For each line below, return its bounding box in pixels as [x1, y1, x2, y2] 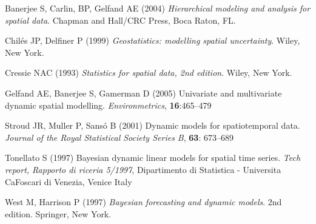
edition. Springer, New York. [5, 207, 112, 220]
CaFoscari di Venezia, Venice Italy [5, 175, 132, 188]
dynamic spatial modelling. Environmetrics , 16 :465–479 [5, 98, 212, 111]
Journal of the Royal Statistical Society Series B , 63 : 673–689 [5, 131, 234, 143]
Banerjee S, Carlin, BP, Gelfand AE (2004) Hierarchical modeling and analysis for [5, 2, 311, 14]
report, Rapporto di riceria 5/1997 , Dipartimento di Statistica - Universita [5, 163, 281, 175]
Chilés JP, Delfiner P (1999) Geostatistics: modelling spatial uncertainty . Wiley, [5, 34, 300, 47]
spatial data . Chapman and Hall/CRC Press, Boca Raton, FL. [5, 13, 236, 26]
